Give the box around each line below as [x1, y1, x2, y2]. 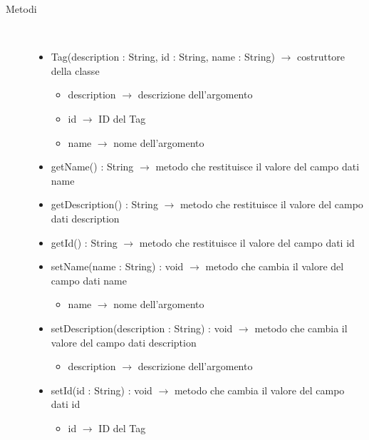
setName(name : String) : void [51, 259, 184, 274]
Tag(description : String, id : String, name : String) [51, 49, 275, 64]
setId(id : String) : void [51, 382, 152, 397]
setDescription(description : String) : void [51, 320, 233, 335]
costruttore [296, 49, 345, 64]
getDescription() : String [51, 197, 158, 212]
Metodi [6, 1, 37, 16]
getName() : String [51, 159, 134, 174]
